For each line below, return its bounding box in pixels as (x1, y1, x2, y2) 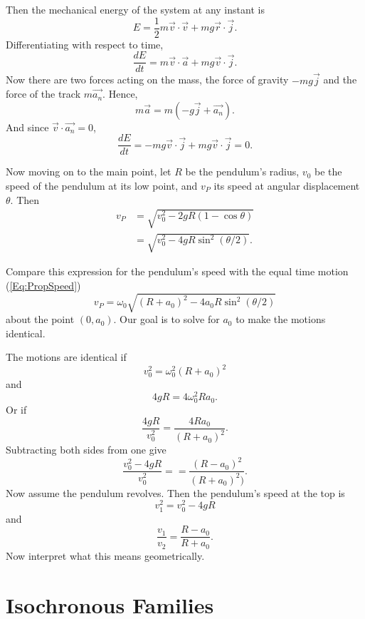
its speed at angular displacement (213, 178, 360, 193)
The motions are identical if (6, 349, 127, 364)
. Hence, (102, 86, 138, 101)
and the (323, 72, 357, 87)
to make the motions (236, 312, 326, 327)
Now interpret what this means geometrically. (6, 548, 205, 563)
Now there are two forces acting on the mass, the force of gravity (6, 72, 289, 87)
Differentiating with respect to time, (6, 36, 164, 51)
